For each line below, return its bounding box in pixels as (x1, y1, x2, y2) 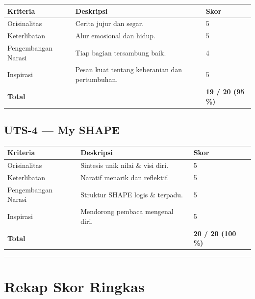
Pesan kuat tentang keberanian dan (75, 64, 182, 75)
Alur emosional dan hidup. (75, 30, 155, 41)
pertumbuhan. (75, 74, 118, 84)
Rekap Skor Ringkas (4, 276, 145, 296)
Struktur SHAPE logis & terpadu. (80, 189, 183, 199)
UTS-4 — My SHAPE (4, 122, 120, 137)
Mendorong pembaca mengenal (80, 206, 174, 217)
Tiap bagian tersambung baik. (75, 47, 166, 57)
